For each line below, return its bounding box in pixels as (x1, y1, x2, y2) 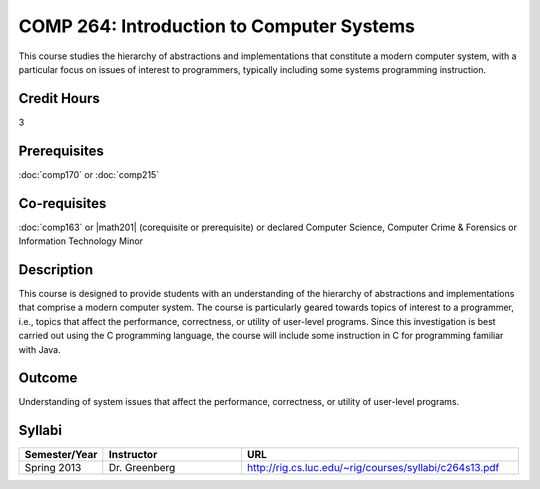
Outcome (18, 370, 78, 387)
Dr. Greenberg (108, 461, 176, 475)
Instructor (108, 448, 158, 462)
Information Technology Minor (18, 235, 144, 247)
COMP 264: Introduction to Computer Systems (18, 15, 415, 37)
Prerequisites (18, 142, 104, 159)
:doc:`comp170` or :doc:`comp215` (18, 168, 160, 180)
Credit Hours (18, 90, 100, 107)
